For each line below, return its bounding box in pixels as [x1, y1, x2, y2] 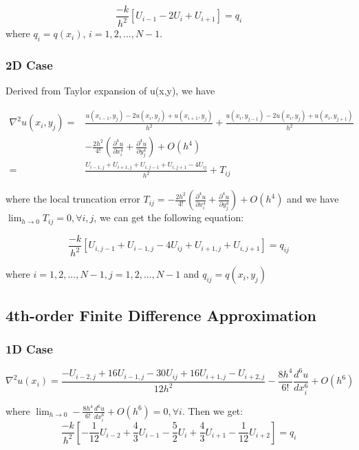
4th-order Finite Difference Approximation [6, 304, 316, 325]
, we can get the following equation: [94, 210, 244, 225]
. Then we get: [182, 403, 243, 418]
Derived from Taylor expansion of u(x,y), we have [6, 83, 215, 98]
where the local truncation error [6, 192, 140, 206]
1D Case [6, 340, 53, 357]
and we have [287, 192, 339, 206]
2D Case [6, 57, 53, 74]
